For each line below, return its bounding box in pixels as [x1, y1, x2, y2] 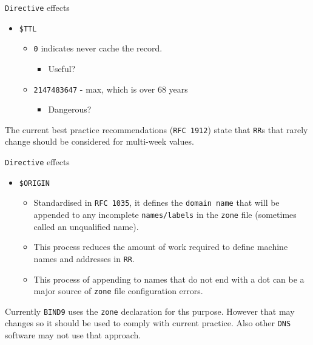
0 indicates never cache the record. [33, 42, 163, 54]
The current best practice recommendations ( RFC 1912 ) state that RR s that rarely [5, 123, 308, 136]
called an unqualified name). [33, 220, 139, 232]
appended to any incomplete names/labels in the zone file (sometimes [33, 208, 297, 221]
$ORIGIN [19, 179, 50, 188]
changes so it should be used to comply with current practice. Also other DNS [5, 317, 291, 329]
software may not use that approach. [5, 329, 141, 341]
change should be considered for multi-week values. [5, 135, 194, 148]
